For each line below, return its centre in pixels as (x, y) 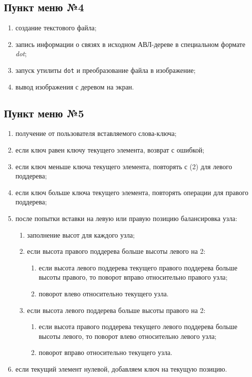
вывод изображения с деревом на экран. (75, 86)
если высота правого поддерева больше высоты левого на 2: (116, 251)
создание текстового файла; (56, 28)
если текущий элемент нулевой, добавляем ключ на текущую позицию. (121, 368)
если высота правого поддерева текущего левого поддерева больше (138, 326)
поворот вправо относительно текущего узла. (106, 352)
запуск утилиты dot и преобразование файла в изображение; (106, 70)
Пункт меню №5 (44, 113)
